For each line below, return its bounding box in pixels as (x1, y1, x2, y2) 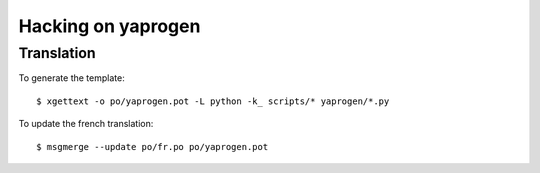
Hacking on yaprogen (18, 15, 201, 37)
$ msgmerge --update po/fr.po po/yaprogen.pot (36, 141, 269, 152)
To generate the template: (18, 72, 125, 84)
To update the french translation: (18, 118, 154, 130)
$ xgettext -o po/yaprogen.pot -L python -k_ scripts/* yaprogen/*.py (36, 95, 390, 107)
